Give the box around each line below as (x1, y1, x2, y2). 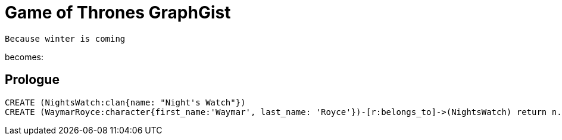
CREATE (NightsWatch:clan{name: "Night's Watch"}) (5, 97, 246, 107)
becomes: (5, 51, 43, 62)
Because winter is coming (5, 33, 126, 43)
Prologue (5, 72, 60, 88)
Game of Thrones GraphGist (5, 2, 231, 23)
